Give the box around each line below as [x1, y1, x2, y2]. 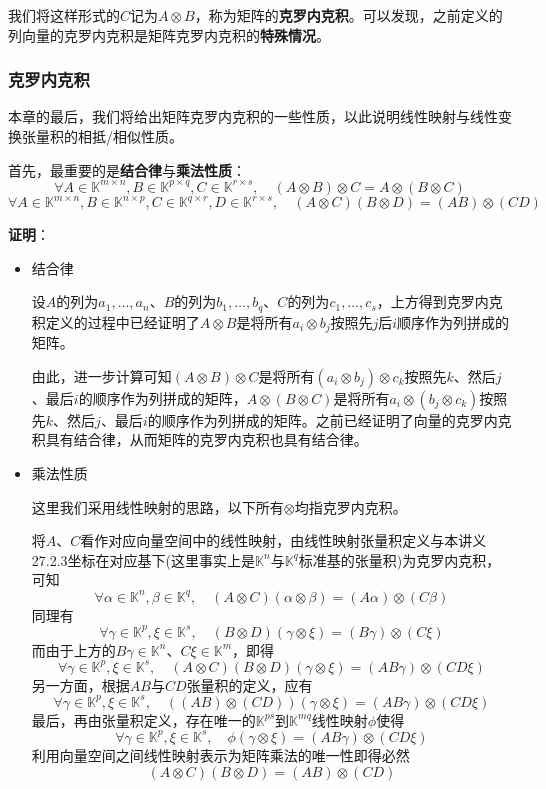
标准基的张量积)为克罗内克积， [298, 549, 501, 570]
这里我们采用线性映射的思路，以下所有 [31, 496, 284, 517]
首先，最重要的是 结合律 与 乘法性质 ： [8, 159, 246, 180]
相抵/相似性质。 [77, 126, 183, 146]
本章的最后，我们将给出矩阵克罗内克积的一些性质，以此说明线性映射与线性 [8, 106, 498, 127]
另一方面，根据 [31, 674, 130, 695]
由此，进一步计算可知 [31, 365, 172, 386]
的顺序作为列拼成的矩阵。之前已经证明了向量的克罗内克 [147, 409, 512, 430]
